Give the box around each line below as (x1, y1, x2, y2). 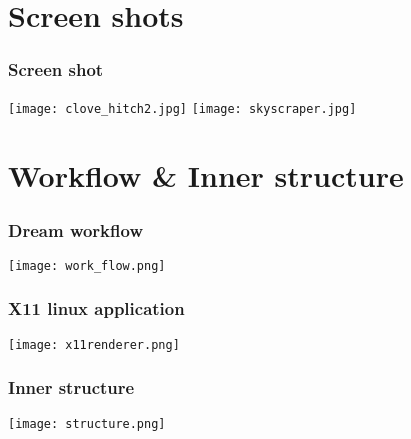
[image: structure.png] (8, 416, 166, 431)
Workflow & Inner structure (8, 155, 404, 196)
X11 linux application (8, 296, 185, 321)
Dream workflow (8, 217, 143, 242)
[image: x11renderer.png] (8, 337, 180, 352)
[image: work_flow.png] (8, 258, 166, 273)
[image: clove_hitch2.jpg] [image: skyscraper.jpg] (8, 101, 357, 116)
